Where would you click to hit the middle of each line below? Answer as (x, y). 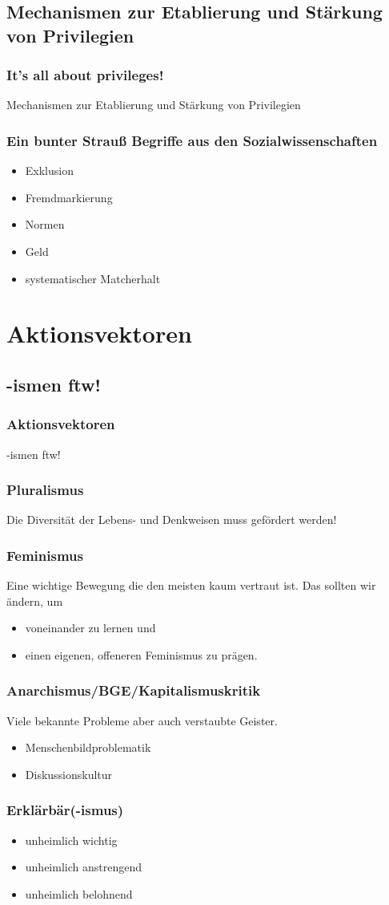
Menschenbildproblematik (88, 747)
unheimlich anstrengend (83, 867)
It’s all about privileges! (85, 75)
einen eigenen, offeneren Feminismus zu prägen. (141, 654)
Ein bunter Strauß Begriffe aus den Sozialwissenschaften (192, 140)
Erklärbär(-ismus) (65, 810)
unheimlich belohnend (79, 893)
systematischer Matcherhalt (93, 278)
